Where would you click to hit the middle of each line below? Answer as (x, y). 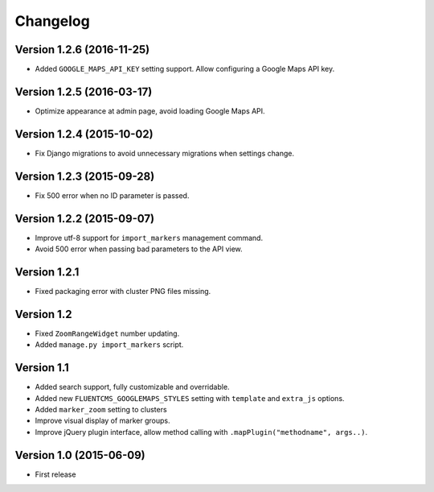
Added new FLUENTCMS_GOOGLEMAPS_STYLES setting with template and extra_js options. (190, 398)
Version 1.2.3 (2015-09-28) (85, 176)
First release (55, 474)
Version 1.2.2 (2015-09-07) (85, 219)
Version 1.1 (42, 368)
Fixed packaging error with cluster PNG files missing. (123, 291)
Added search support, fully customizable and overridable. (132, 387)
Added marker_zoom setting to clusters (101, 409)
